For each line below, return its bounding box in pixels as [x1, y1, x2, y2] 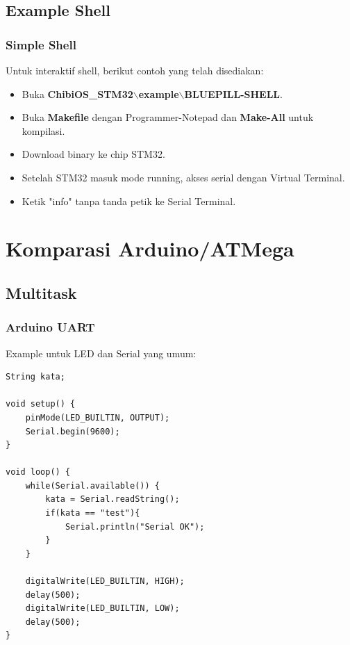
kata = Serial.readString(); [45, 494, 180, 505]
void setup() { [6, 399, 76, 409]
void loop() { [6, 467, 71, 477]
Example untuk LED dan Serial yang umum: [6, 345, 197, 360]
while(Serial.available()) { [25, 480, 160, 491]
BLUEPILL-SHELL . [184, 86, 283, 101]
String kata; [6, 372, 65, 382]
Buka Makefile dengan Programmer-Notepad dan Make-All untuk [22, 110, 314, 124]
